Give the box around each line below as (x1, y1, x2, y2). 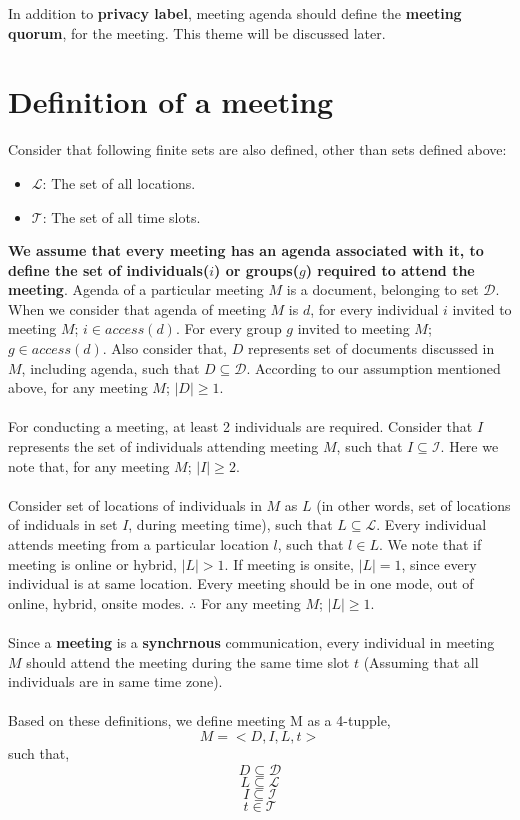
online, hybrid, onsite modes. (8, 592, 185, 613)
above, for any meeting (8, 377, 148, 398)
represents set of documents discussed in (247, 338, 495, 359)
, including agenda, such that (21, 357, 200, 378)
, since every (401, 553, 477, 574)
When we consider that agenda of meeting (8, 298, 266, 319)
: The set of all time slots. (42, 206, 201, 227)
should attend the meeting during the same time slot (26, 651, 350, 672)
